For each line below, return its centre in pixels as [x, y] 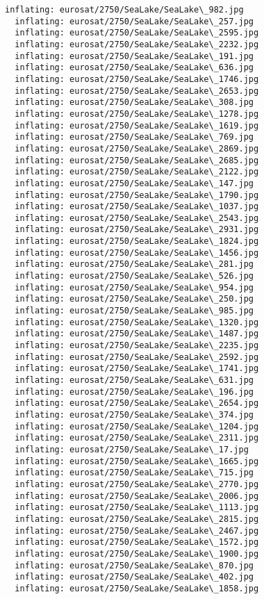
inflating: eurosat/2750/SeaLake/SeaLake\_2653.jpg [137, 91]
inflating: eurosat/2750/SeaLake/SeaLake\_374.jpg [134, 415]
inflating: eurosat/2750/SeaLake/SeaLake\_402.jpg [134, 577]
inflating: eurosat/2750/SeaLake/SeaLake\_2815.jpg [137, 519]
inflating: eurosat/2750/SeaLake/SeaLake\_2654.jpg [137, 403]
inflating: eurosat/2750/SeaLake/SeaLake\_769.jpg [134, 137]
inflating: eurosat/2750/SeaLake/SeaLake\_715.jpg [134, 473]
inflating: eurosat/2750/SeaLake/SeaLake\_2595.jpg [137, 33]
